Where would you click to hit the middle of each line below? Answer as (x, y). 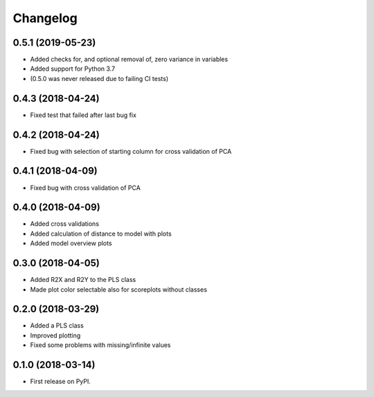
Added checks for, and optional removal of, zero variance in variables (129, 60)
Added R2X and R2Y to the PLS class (83, 280)
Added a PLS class (57, 326)
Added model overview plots (71, 243)
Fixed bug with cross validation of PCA (86, 188)
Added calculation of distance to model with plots (101, 233)
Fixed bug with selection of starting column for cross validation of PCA (131, 151)
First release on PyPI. (61, 382)
